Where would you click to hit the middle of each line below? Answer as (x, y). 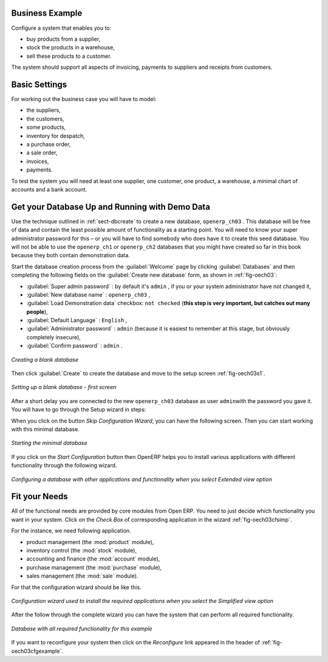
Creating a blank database (45, 359)
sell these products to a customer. (69, 56)
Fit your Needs (39, 496)
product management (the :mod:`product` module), (90, 542)
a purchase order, (49, 144)
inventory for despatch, (56, 136)
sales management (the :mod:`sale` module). (82, 576)
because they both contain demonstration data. (70, 255)
